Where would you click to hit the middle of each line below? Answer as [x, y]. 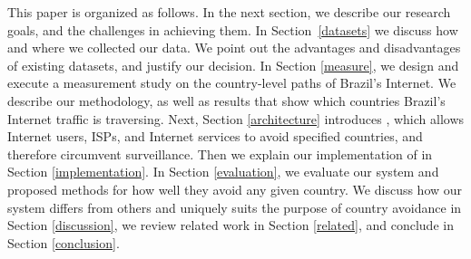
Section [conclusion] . [64, 242]
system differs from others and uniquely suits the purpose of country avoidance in [235, 207]
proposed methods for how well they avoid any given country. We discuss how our [235, 189]
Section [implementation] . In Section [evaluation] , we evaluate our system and [223, 172]
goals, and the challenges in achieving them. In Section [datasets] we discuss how [233, 29]
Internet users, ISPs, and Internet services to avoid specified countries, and [215, 136]
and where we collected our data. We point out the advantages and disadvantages [234, 48]
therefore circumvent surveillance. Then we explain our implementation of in [220, 153]
